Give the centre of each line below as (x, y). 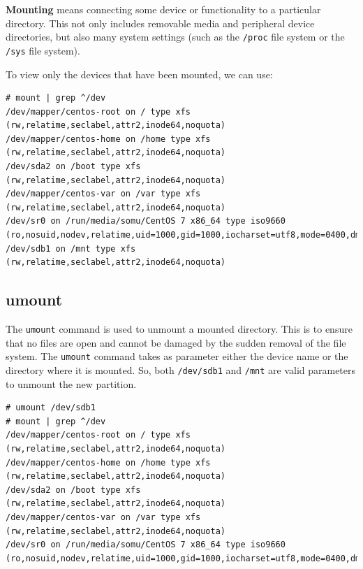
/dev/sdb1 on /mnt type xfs (71, 249)
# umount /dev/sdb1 (51, 408)
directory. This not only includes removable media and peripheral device (160, 23)
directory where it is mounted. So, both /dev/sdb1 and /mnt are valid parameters (181, 369)
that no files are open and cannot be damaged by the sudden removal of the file (176, 342)
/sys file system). (43, 50)
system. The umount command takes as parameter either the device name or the (177, 356)
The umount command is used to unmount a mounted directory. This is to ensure (179, 329)
